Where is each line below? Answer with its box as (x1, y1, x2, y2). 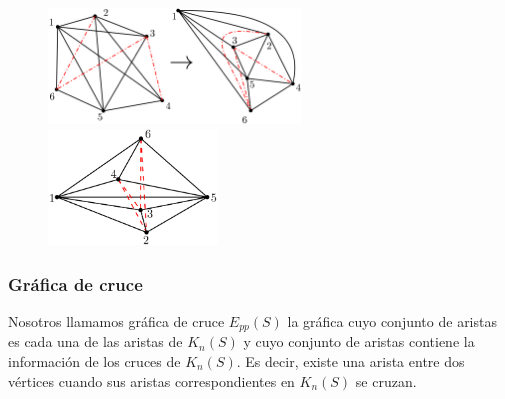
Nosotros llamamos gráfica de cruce (8, 310, 225, 331)
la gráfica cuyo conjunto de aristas (287, 310, 497, 331)
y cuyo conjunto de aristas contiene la (243, 331, 475, 352)
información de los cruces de (8, 350, 181, 371)
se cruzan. (355, 370, 417, 391)
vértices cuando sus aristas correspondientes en (8, 370, 295, 391)
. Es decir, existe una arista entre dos (236, 350, 465, 371)
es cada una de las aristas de (8, 331, 183, 352)
